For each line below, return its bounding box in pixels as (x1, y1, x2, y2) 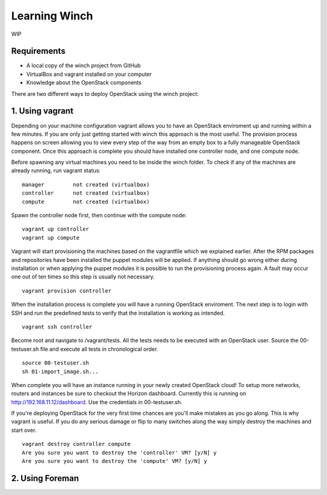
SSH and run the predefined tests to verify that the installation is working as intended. (11, 309, 225, 317)
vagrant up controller (22, 226, 90, 233)
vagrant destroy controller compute (22, 440, 131, 448)
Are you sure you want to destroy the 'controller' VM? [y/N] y (22, 449, 217, 456)
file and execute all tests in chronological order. (40, 345, 159, 352)
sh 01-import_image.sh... (22, 368, 99, 375)
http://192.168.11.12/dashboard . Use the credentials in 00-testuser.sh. (11, 398, 183, 406)
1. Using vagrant (11, 106, 74, 116)
